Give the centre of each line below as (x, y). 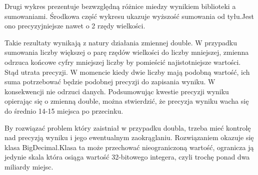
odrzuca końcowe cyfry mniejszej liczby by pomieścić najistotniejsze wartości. (123, 62)
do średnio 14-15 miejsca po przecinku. (64, 110)
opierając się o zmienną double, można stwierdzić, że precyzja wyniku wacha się (127, 101)
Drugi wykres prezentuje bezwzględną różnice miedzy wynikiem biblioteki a (120, 6)
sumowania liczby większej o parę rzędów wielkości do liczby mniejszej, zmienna (127, 52)
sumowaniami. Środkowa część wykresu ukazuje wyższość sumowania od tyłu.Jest (129, 16)
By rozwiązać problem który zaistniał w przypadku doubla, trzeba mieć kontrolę (128, 127)
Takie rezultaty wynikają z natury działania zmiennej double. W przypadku (121, 42)
